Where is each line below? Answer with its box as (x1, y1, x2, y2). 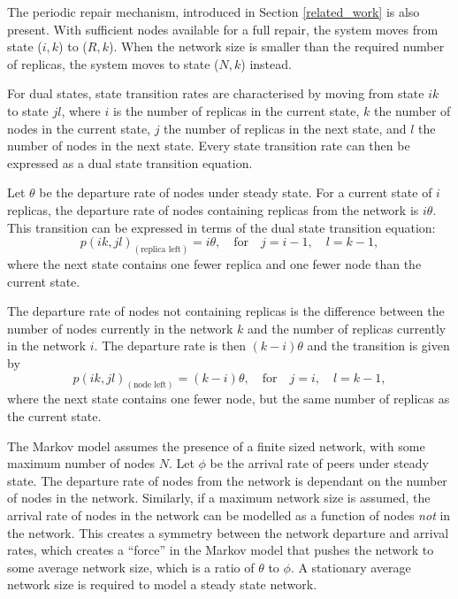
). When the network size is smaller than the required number (108, 37, 445, 56)
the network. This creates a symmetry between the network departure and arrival (7, 523, 449, 541)
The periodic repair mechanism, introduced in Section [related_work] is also (7, 3, 420, 20)
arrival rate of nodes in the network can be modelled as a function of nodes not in (7, 505, 451, 524)
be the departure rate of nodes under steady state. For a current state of (39, 183, 432, 202)
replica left (141, 244, 181, 254)
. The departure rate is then (94, 336, 246, 355)
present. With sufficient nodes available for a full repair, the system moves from (7, 19, 439, 38)
